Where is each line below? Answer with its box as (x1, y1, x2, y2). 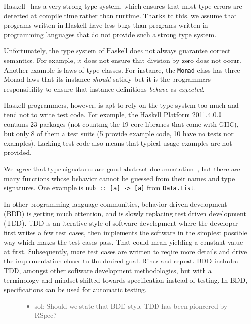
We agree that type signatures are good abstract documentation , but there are (4, 163, 240, 173)
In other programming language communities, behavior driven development (4, 199, 227, 209)
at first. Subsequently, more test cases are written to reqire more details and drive (4, 246, 247, 256)
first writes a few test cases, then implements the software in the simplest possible (4, 227, 247, 237)
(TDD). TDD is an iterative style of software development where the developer (4, 218, 238, 228)
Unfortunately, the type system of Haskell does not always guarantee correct (4, 46, 231, 56)
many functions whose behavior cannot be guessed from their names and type (4, 173, 235, 183)
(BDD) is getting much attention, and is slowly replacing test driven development (4, 208, 246, 218)
